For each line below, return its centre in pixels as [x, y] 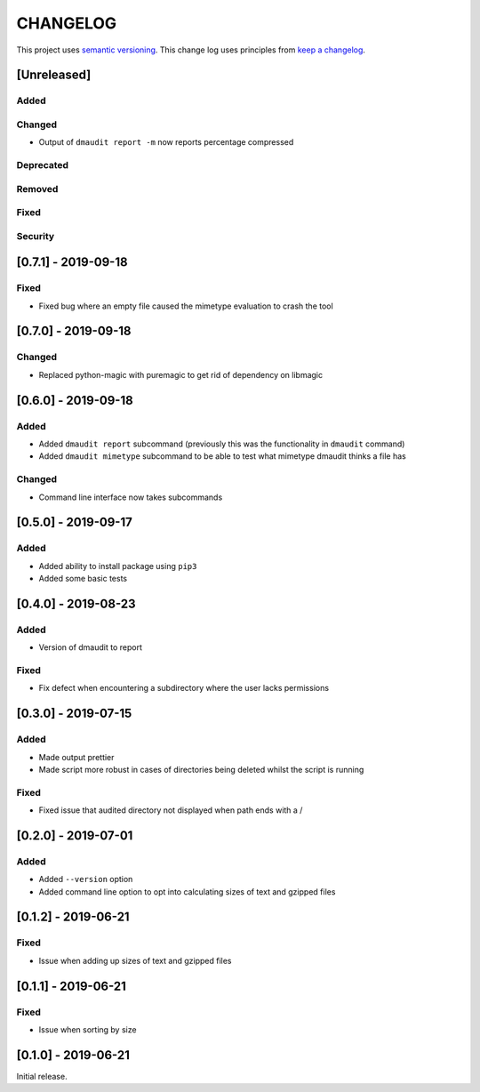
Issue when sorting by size [88, 1029]
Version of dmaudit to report [90, 647]
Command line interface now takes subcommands [131, 497]
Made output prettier [76, 757]
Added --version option [86, 879]
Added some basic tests [83, 579]
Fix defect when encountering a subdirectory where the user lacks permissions [184, 688]
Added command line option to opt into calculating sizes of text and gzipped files [187, 891]
